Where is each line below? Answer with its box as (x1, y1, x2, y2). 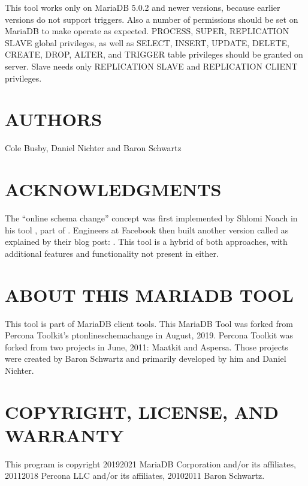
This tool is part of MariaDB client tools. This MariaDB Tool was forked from (5, 317, 293, 329)
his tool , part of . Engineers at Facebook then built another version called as (5, 223, 289, 236)
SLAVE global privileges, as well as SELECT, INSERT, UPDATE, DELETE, (5, 36, 289, 49)
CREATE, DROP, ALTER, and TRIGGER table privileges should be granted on (5, 48, 303, 61)
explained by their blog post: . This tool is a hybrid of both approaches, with (5, 235, 288, 248)
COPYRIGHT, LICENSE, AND (5, 399, 279, 424)
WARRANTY (5, 422, 124, 447)
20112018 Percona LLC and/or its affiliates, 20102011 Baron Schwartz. (5, 469, 265, 482)
